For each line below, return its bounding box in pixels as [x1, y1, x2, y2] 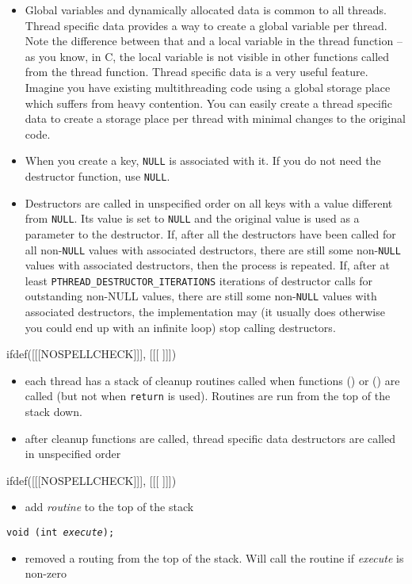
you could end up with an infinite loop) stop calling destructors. [25, 319, 336, 335]
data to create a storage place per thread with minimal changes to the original [25, 110, 406, 127]
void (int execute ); [6, 527, 115, 539]
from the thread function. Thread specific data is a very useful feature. [25, 63, 368, 80]
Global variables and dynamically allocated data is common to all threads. [25, 2, 387, 17]
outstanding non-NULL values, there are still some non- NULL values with [25, 288, 377, 304]
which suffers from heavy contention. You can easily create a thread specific [25, 94, 392, 111]
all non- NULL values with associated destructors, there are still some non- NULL [25, 241, 401, 258]
